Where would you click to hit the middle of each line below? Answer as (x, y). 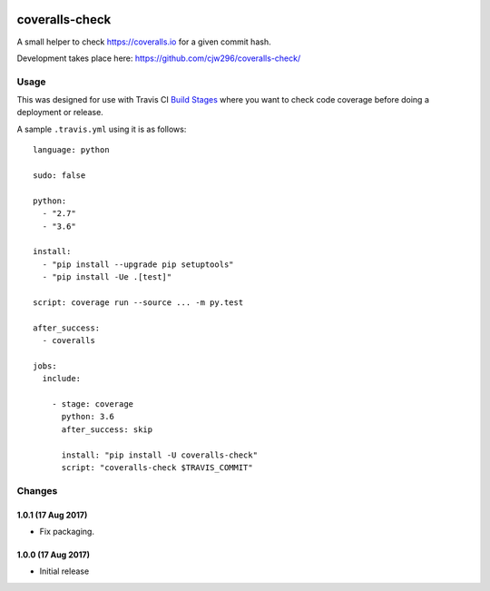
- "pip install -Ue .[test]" (107, 277)
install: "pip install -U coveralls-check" (160, 455)
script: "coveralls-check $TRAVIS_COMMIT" (157, 467)
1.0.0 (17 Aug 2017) (54, 555)
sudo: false (59, 176)
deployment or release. (60, 113)
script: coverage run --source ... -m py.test (138, 302)
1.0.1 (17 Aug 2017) (52, 515)
